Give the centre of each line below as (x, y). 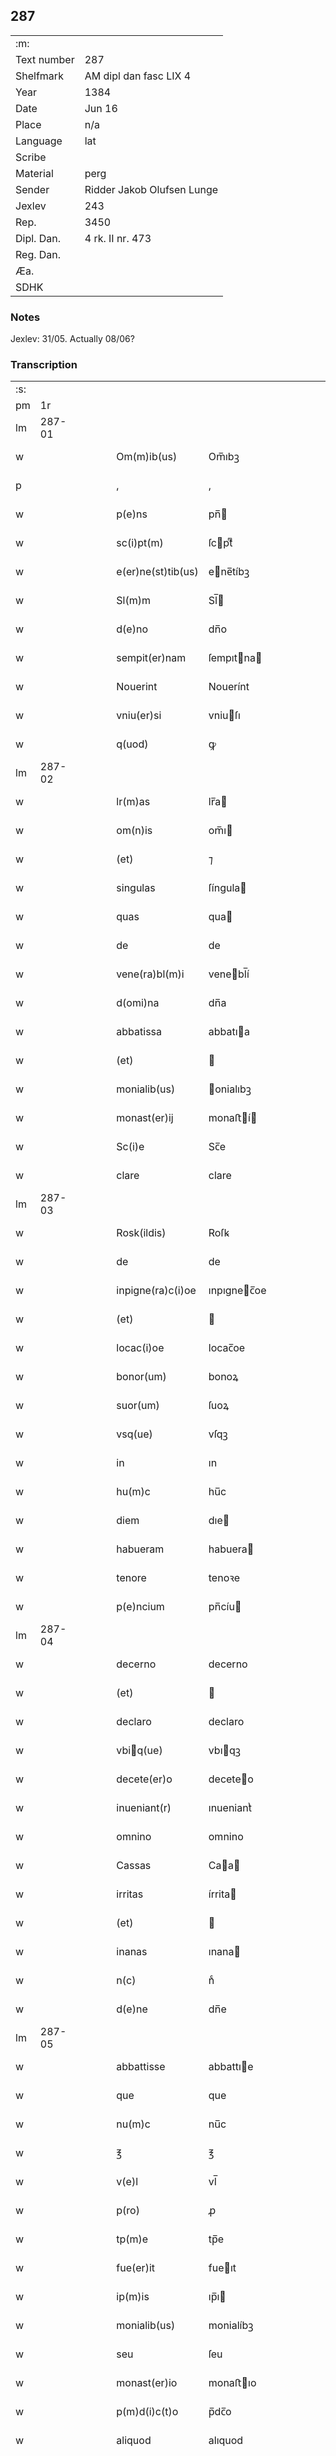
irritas (130, 1894)
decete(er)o (144, 1779)
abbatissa (139, 1032)
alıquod (226, 2441)
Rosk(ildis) (141, 1233)
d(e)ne (132, 2009)
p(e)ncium (140, 1607)
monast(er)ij (145, 1118)
